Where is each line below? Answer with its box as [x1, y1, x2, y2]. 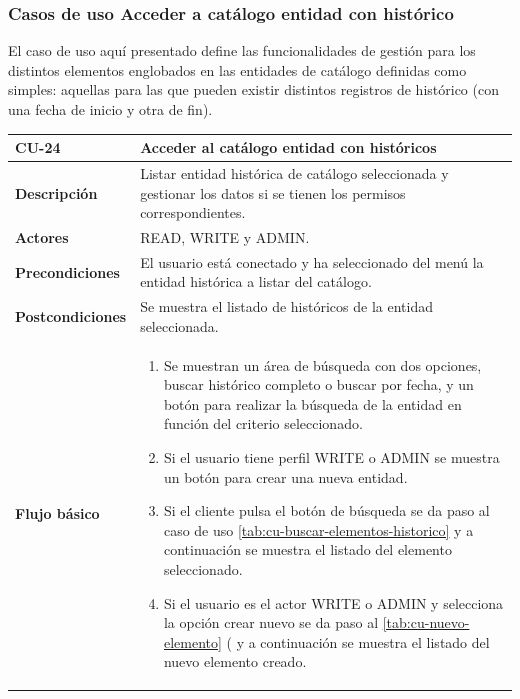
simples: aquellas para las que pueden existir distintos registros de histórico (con [8, 79, 499, 100]
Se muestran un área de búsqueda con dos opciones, [163, 354, 482, 375]
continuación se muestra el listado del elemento [163, 539, 452, 560]
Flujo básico [15, 503, 100, 524]
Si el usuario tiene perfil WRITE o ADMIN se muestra [163, 447, 500, 468]
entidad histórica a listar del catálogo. [140, 271, 372, 292]
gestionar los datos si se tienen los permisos [140, 182, 406, 203]
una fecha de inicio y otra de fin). [8, 99, 213, 119]
